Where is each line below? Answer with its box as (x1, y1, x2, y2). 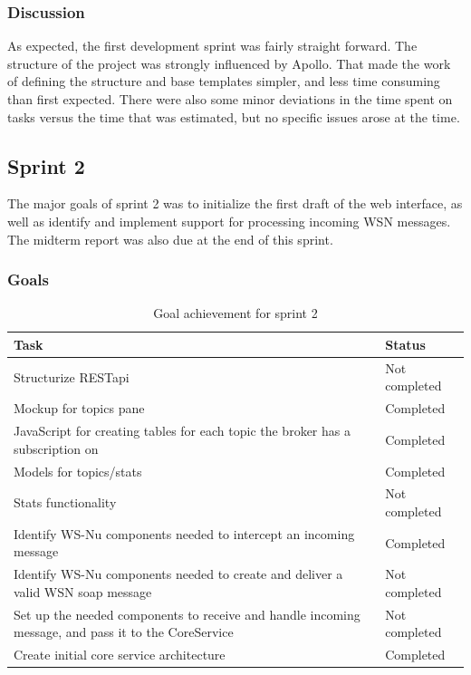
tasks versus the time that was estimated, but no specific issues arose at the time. (7, 107, 460, 126)
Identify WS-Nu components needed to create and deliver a (14, 564, 343, 583)
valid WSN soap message (14, 582, 152, 601)
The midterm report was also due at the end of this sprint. (7, 229, 333, 248)
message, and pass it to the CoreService (14, 622, 234, 641)
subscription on (14, 439, 99, 458)
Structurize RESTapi (14, 367, 130, 386)
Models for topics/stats (14, 461, 142, 480)
